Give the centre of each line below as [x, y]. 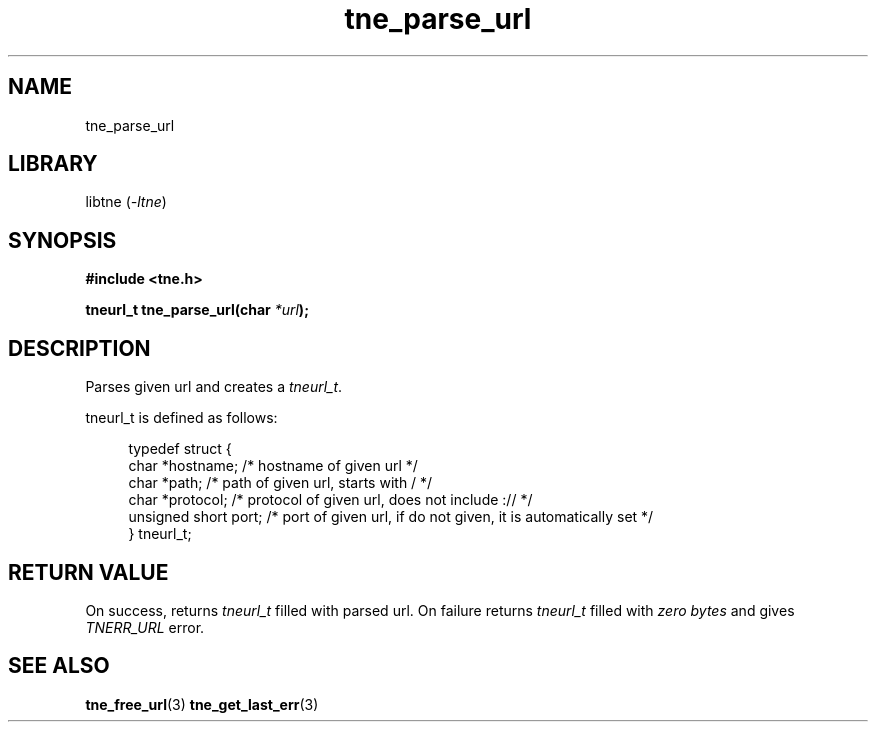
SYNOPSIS [62, 240]
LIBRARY [53, 164]
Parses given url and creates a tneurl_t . [214, 387]
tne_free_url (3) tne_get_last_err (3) [202, 704]
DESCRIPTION [79, 348]
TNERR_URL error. [145, 627]
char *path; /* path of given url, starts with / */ [280, 483]
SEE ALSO [59, 666]
